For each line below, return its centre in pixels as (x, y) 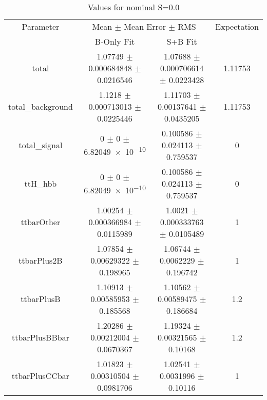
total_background (41, 106)
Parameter (41, 26)
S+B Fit (182, 41)
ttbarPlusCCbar (41, 376)
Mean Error (145, 26)
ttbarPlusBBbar (40, 337)
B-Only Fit (115, 41)
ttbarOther (41, 222)
